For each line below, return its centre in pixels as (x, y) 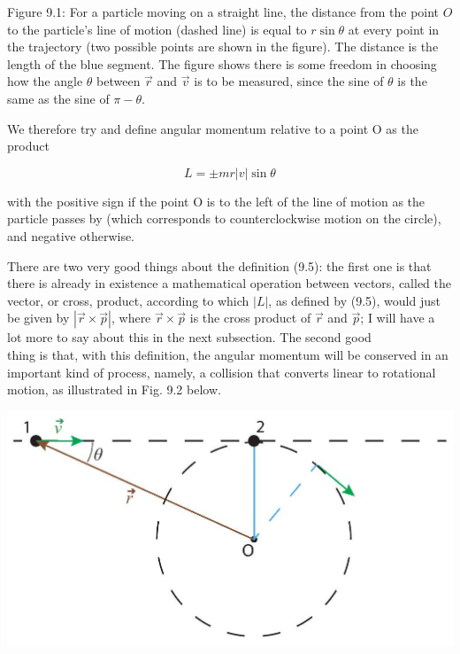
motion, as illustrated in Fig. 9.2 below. (114, 389)
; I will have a (398, 318)
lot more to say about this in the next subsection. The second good (189, 337)
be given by (38, 318)
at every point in (394, 29)
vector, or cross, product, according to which (128, 300)
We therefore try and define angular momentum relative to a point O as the (213, 128)
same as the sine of (58, 98)
